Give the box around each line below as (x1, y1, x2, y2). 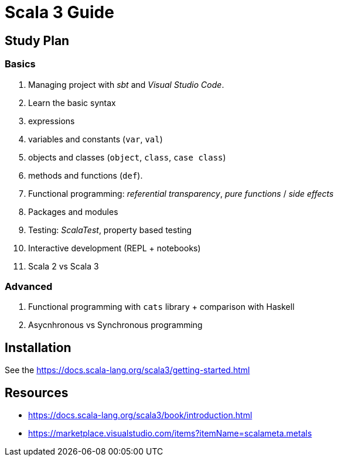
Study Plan (5, 33, 70, 48)
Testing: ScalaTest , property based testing (28, 224, 192, 235)
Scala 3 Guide (5, 2, 114, 22)
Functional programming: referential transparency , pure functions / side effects (28, 188, 334, 199)
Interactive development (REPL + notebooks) (28, 243, 201, 253)
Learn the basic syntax (28, 97, 116, 108)
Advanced (5, 280, 53, 292)
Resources (5, 385, 69, 400)
